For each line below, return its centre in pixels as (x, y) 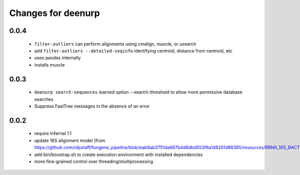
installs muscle (49, 64)
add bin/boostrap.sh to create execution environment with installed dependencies (118, 154)
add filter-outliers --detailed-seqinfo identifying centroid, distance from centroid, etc (133, 50)
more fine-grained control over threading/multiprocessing (94, 161)
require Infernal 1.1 (53, 133)
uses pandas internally (57, 58)
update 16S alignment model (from (70, 140)
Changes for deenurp (54, 13)
